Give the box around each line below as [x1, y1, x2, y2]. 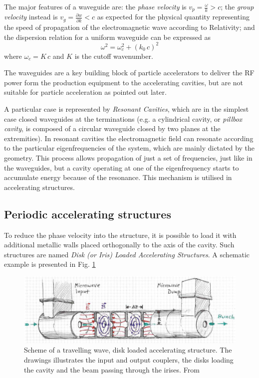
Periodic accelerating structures [4, 206, 171, 221]
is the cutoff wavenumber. [74, 50, 153, 61]
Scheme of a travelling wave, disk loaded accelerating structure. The [24, 345, 232, 355]
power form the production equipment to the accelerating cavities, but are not [4, 77, 243, 87]
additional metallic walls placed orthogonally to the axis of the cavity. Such [4, 239, 235, 250]
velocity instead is [4, 11, 58, 22]
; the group [221, 1, 254, 11]
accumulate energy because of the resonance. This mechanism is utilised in [4, 172, 232, 183]
